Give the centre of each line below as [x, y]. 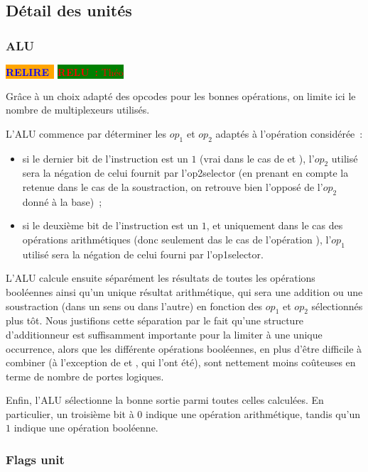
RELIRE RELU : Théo [65, 72]
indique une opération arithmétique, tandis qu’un [253, 413]
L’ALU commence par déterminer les [86, 133]
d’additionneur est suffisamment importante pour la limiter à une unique [164, 334]
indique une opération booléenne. [86, 428]
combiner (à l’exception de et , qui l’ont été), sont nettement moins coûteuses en [181, 362]
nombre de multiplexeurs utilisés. [78, 110]
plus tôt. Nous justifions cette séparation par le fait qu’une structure [155, 320]
